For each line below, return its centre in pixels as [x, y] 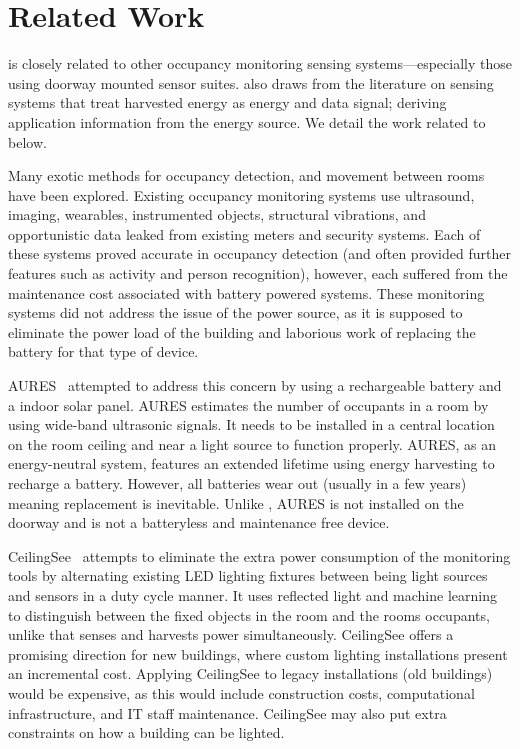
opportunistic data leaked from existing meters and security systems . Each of [244, 233]
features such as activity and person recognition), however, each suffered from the [258, 273]
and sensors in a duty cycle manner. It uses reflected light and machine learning [252, 594]
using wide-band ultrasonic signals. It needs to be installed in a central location [251, 424]
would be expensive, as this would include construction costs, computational [241, 692]
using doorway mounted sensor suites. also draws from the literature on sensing [251, 82]
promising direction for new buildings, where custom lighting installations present [258, 653]
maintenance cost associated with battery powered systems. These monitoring [246, 292]
